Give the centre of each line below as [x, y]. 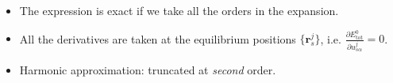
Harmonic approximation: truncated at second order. [148, 70]
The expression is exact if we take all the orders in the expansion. [179, 10]
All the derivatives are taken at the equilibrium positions [158, 38]
